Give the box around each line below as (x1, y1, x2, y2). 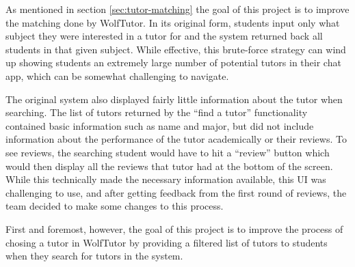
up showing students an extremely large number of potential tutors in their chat (5, 55, 341, 70)
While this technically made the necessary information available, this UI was (5, 172, 326, 186)
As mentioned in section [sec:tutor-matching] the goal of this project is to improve (5, 2, 350, 16)
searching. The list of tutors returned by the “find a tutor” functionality (5, 105, 308, 120)
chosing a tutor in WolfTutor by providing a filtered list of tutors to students (5, 235, 328, 249)
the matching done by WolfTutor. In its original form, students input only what (5, 15, 340, 29)
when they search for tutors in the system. (5, 249, 183, 263)
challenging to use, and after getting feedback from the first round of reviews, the (5, 185, 347, 199)
